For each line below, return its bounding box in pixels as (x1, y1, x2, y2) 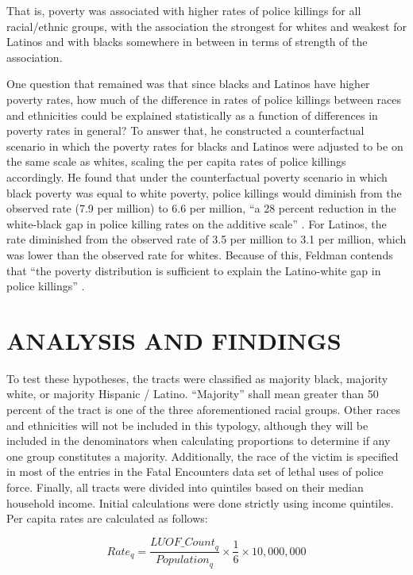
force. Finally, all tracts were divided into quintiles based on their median (6, 478, 364, 495)
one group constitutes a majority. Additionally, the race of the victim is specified (6, 447, 399, 464)
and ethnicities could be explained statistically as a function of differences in (6, 106, 378, 123)
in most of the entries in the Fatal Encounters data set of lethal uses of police (6, 463, 384, 480)
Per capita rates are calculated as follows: (6, 510, 208, 527)
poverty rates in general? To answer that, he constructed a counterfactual (6, 122, 365, 139)
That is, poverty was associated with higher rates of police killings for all (6, 2, 361, 18)
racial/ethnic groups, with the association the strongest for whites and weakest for (6, 17, 407, 34)
